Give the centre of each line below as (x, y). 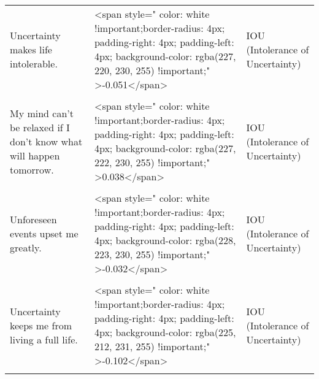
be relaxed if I (40, 127)
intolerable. (34, 63)
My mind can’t (42, 113)
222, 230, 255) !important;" (152, 162)
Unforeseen (33, 219)
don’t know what (46, 141)
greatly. (26, 247)
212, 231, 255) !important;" (152, 346)
